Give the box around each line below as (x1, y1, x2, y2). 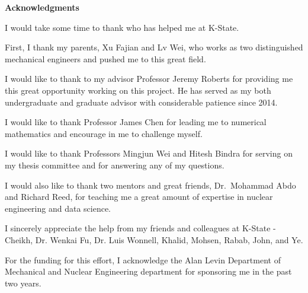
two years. (5, 276, 41, 289)
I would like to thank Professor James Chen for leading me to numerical (5, 116, 267, 128)
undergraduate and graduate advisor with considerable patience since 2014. (5, 95, 278, 108)
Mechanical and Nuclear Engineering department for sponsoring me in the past (5, 265, 292, 278)
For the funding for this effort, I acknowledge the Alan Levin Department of (5, 253, 281, 266)
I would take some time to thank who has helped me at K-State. (5, 21, 239, 33)
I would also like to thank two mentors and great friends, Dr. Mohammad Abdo (5, 179, 296, 191)
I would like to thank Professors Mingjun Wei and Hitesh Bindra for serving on (5, 147, 293, 160)
